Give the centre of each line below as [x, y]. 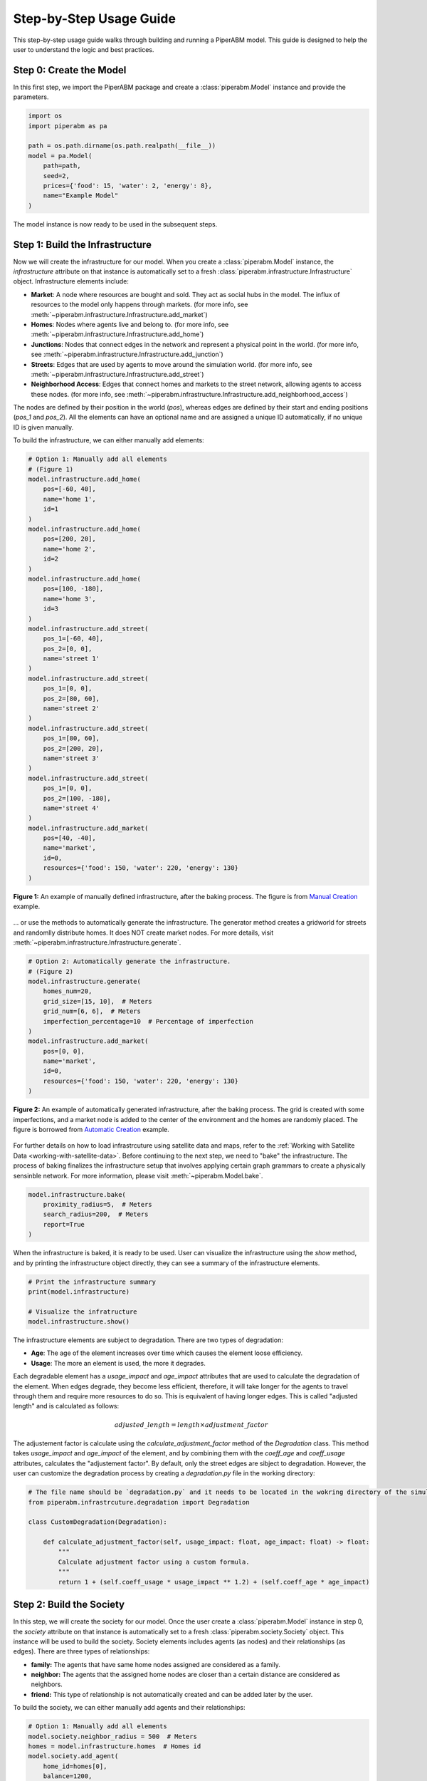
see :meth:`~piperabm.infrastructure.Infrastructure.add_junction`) [127, 354]
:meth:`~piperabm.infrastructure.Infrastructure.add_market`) [119, 314]
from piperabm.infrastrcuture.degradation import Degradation [139, 1502]
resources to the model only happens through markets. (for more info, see [139, 305]
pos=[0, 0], [64, 1051]
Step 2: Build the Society [69, 1605]
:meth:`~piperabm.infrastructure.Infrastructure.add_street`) [117, 374]
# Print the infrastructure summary [92, 1282]
